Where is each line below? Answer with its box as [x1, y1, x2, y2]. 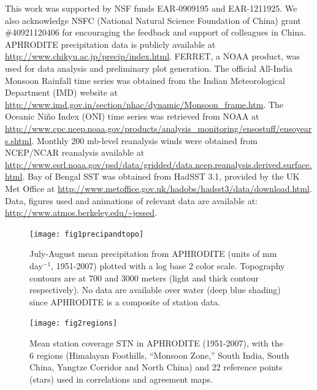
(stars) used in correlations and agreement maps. [29, 372, 213, 385]
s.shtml [5, 134, 32, 147]
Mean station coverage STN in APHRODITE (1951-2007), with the [29, 336, 283, 349]
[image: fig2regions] [29, 319, 118, 328]
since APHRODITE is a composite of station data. [29, 295, 221, 308]
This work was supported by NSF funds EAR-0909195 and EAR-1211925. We [5, 2, 297, 14]
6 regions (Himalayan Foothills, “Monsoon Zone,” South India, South [29, 348, 289, 361]
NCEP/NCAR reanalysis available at [5, 146, 145, 159]
